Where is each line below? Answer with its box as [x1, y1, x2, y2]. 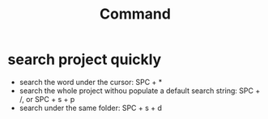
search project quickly [7, 50, 162, 69]
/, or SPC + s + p [19, 94, 75, 104]
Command [99, 5, 172, 23]
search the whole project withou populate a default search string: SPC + [19, 86, 261, 96]
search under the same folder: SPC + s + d [19, 103, 163, 113]
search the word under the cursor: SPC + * [19, 77, 163, 87]
